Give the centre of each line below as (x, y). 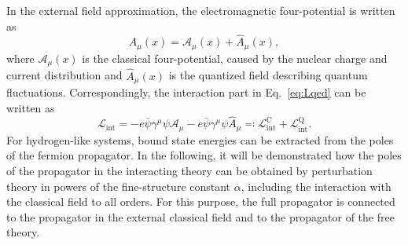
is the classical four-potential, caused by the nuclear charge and (235, 58)
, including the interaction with (316, 186)
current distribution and (64, 75)
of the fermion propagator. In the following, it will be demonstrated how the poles (204, 155)
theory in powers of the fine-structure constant (119, 186)
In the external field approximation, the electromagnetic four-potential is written (201, 10)
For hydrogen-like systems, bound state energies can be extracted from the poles (200, 139)
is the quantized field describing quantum (268, 75)
